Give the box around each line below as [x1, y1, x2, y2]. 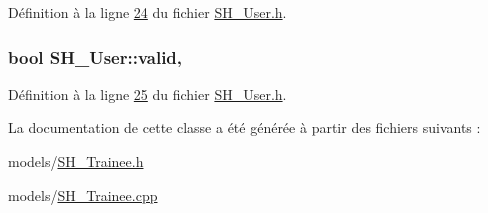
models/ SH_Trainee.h [8, 151, 144, 171]
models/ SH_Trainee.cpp [8, 184, 158, 205]
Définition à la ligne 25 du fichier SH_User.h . [8, 83, 287, 104]
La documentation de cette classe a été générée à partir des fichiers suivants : [8, 117, 481, 138]
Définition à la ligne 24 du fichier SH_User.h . [8, 2, 287, 22]
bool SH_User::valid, [8, 44, 183, 69]
